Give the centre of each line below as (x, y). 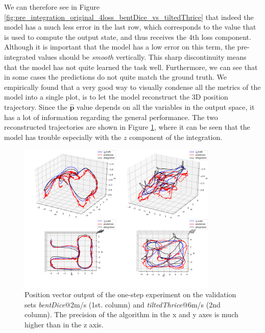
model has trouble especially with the (63, 137)
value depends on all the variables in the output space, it (166, 106)
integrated (20, 56)
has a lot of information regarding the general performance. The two (111, 117)
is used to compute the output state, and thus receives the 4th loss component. (128, 37)
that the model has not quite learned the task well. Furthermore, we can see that (131, 67)
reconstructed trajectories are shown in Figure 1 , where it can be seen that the (127, 127)
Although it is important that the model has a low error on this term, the (119, 47)
